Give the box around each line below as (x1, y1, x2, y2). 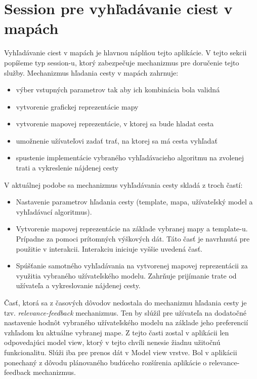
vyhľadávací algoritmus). (16, 206, 92, 217)
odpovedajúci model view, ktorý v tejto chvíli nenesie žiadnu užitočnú (4, 337, 221, 348)
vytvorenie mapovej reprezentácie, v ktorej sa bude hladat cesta (16, 118, 214, 129)
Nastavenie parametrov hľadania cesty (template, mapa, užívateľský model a (16, 196, 253, 207)
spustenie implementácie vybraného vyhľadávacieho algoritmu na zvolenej (16, 152, 244, 163)
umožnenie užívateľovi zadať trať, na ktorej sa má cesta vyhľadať (16, 135, 218, 146)
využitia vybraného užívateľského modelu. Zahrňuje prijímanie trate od (16, 270, 237, 281)
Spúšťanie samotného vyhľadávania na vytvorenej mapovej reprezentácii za (16, 260, 248, 271)
